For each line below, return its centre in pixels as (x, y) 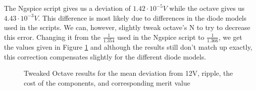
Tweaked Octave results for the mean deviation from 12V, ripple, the (128, 73)
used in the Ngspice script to (161, 37)
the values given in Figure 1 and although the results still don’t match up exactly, (128, 47)
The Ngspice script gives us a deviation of (67, 8)
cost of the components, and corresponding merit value (107, 82)
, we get (230, 37)
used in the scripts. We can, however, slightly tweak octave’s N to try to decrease (127, 27)
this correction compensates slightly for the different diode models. (105, 56)
